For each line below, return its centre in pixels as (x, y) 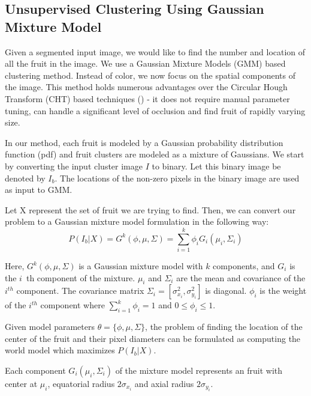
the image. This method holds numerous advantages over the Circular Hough (146, 87)
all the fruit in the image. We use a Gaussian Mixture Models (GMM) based (145, 63)
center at (21, 383)
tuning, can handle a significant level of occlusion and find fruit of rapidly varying (155, 110)
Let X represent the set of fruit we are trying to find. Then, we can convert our (150, 209)
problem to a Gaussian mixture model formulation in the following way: (137, 221)
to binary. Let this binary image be (216, 166)
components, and (244, 266)
